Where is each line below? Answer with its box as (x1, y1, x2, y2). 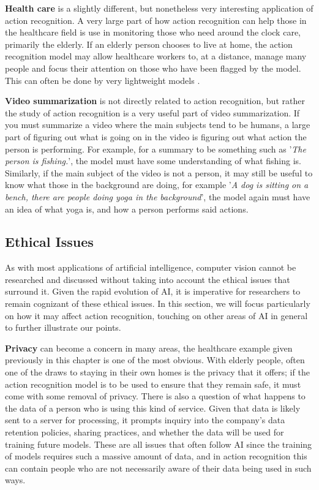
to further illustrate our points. (5, 321, 121, 334)
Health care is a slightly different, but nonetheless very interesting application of (5, 2, 313, 14)
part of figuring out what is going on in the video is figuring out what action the (5, 130, 307, 143)
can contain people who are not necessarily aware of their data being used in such (5, 461, 312, 474)
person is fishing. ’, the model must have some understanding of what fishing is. (5, 154, 302, 167)
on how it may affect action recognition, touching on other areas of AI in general (5, 309, 308, 322)
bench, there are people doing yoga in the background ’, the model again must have (5, 190, 310, 203)
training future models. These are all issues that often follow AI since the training (5, 437, 312, 450)
